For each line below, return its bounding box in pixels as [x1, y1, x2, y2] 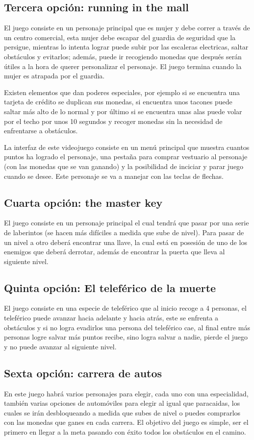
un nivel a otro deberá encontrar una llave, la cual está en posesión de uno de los [4, 237, 247, 247]
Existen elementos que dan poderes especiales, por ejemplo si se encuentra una [4, 87, 240, 97]
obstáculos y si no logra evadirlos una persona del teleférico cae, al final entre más [4, 322, 250, 332]
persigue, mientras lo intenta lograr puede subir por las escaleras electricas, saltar [4, 42, 249, 52]
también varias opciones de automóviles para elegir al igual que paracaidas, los [4, 398, 240, 408]
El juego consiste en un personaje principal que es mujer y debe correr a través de [4, 23, 250, 33]
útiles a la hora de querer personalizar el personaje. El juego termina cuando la [4, 61, 242, 71]
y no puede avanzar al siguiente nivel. [4, 341, 117, 351]
